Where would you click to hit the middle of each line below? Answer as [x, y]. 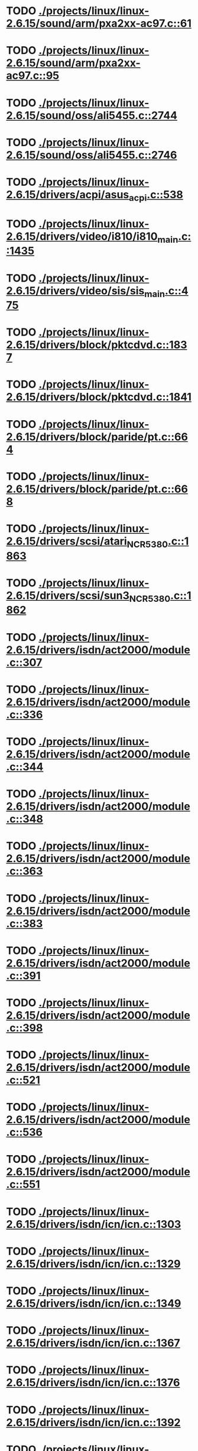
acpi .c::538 [156, 196]
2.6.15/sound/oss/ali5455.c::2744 [92, 115]
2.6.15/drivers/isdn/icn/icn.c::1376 [93, 1383]
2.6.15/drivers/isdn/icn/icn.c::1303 [94, 1224]
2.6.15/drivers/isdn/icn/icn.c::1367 [93, 1343]
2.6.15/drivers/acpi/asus [68, 194]
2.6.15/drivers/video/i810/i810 [82, 236]
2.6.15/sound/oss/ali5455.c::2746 [92, 155]
